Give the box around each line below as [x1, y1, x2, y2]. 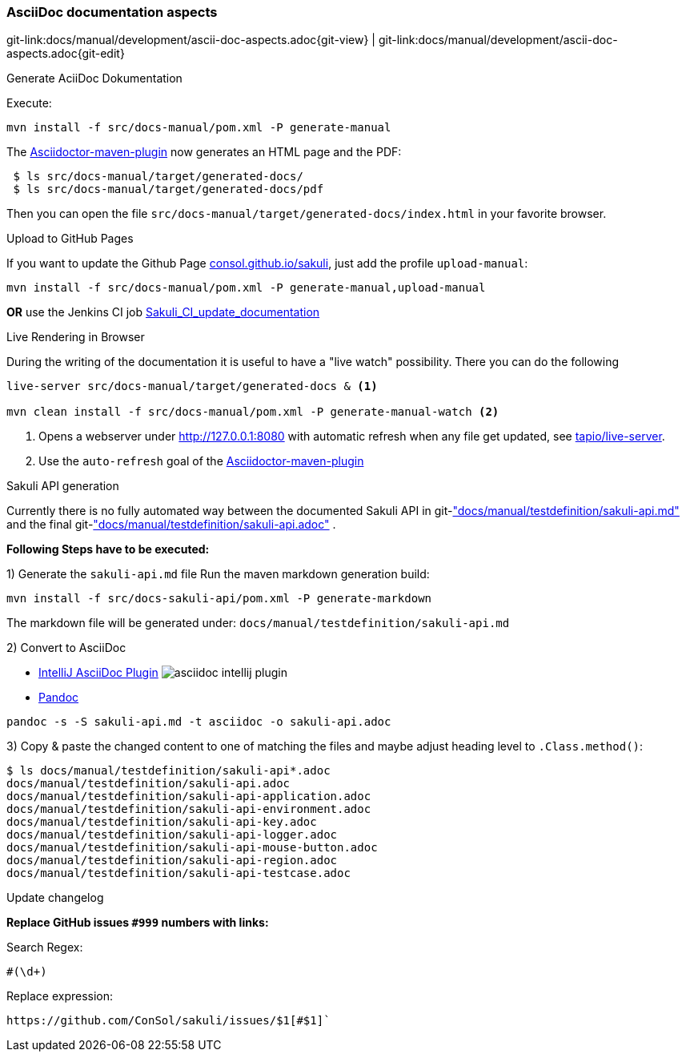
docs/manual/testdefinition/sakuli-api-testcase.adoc [6, 867, 351, 880]
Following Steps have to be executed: [6, 542, 210, 557]
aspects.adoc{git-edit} [6, 46, 125, 61]
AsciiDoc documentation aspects [6, 4, 218, 20]
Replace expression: [6, 989, 114, 1004]
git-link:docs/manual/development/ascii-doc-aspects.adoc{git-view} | [6, 33, 376, 47]
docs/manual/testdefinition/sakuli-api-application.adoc [6, 790, 371, 803]
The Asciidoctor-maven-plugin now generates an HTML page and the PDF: [6, 145, 402, 159]
